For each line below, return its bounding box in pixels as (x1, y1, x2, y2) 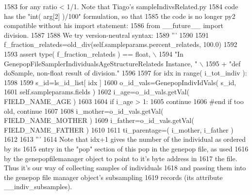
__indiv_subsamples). (4, 181, 72, 192)
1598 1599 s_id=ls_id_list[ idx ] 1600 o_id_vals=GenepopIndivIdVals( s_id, (4, 77, 236, 87)
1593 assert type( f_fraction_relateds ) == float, (4, 48, 151, 59)
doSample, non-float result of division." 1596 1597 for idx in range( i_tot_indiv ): (4, 68, 247, 78)
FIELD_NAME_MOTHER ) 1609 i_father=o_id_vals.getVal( (4, 115, 194, 125)
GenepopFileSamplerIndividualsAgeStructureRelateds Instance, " (4, 58, 198, 68)
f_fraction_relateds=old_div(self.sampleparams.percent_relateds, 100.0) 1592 (4, 39, 237, 49)
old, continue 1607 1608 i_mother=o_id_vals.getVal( (4, 105, 164, 116)
